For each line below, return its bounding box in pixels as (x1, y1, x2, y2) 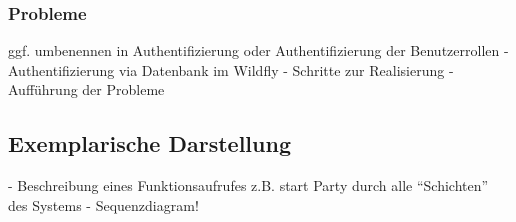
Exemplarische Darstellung (8, 128, 291, 159)
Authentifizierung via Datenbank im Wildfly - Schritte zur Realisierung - (8, 59, 454, 80)
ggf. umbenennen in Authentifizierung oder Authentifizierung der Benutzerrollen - (8, 40, 509, 61)
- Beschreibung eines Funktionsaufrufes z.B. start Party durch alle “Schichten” (8, 175, 489, 196)
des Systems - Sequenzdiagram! (8, 194, 199, 215)
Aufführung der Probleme (8, 79, 165, 100)
